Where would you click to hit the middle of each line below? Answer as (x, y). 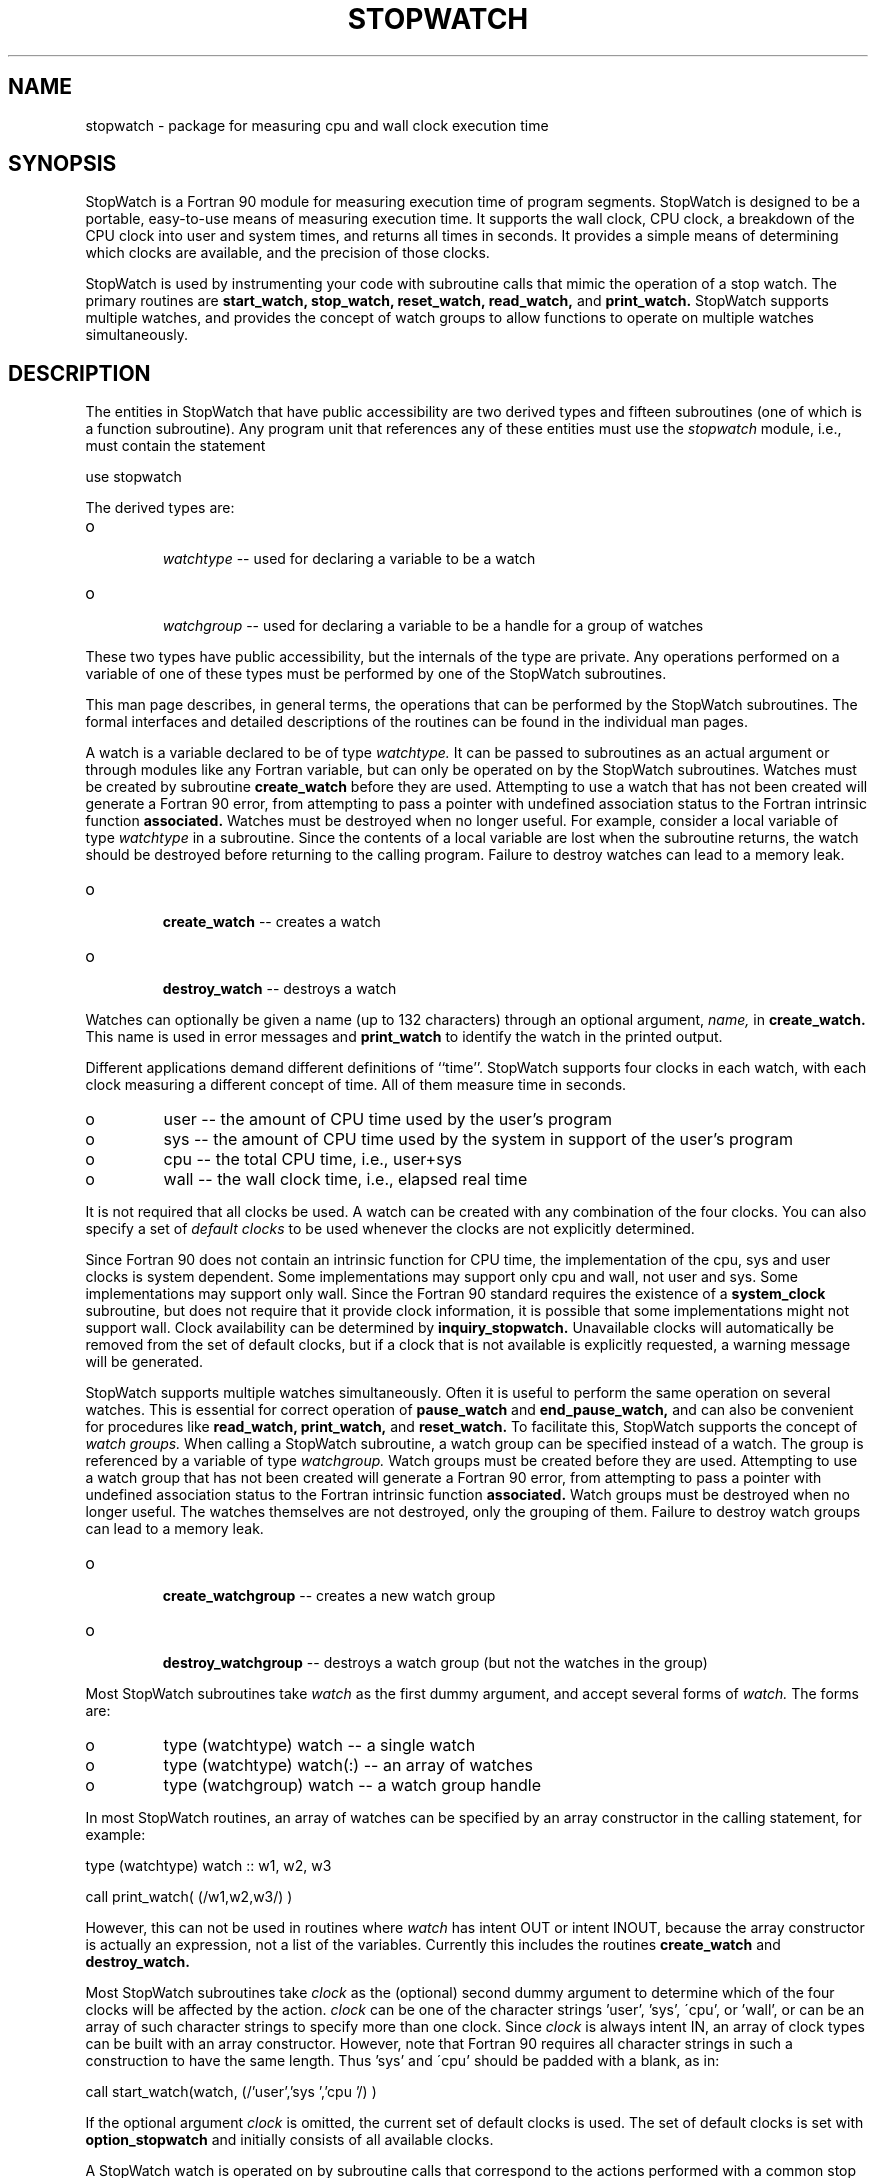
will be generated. (144, 1362)
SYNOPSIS (62, 164)
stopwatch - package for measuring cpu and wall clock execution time (317, 125)
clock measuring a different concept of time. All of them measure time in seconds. (356, 1085)
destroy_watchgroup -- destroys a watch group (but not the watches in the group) (435, 1663)
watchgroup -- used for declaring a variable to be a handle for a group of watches (433, 626)
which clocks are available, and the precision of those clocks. (287, 253)
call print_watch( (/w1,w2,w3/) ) (189, 1897)
